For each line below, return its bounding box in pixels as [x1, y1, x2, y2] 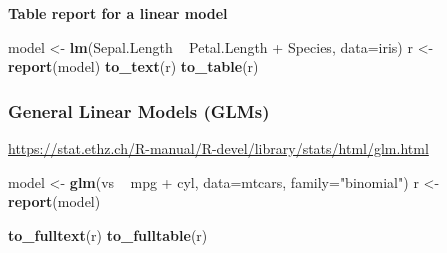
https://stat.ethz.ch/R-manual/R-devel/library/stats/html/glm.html [8, 138, 429, 158]
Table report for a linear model [8, 3, 228, 23]
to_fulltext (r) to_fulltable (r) [8, 224, 208, 245]
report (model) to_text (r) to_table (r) [8, 56, 259, 77]
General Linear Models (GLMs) [8, 98, 270, 123]
